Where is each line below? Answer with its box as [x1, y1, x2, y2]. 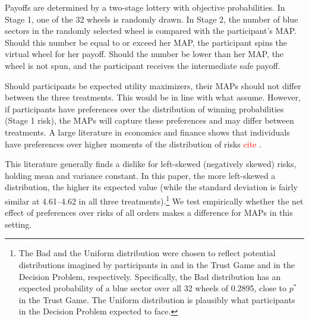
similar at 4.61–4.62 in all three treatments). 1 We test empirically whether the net [5, 193, 304, 207]
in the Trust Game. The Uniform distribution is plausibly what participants [18, 293, 295, 306]
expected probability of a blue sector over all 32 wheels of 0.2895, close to [18, 282, 287, 294]
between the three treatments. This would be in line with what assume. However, [5, 91, 301, 103]
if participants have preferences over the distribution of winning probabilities [5, 102, 284, 115]
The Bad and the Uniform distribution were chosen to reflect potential [18, 247, 276, 259]
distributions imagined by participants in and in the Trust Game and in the [18, 258, 295, 270]
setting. [5, 218, 32, 230]
